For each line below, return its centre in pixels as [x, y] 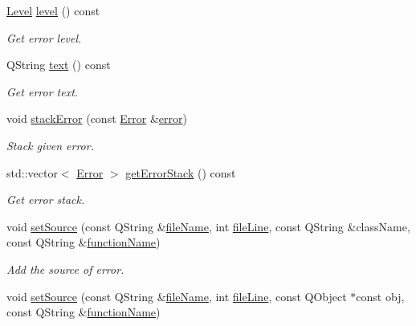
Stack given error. [50, 145]
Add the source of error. [65, 269]
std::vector [32, 172]
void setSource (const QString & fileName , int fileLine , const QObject [177, 296]
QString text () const [59, 65]
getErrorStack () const [181, 172]
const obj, [380, 296]
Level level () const [53, 10]
